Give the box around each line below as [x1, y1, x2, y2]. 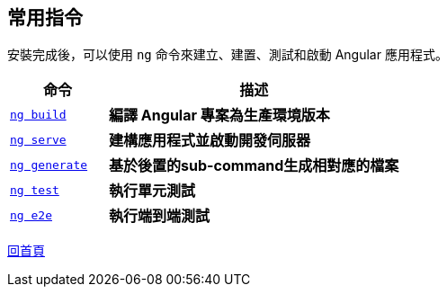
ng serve [10, 132, 67, 147]
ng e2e [10, 208, 52, 222]
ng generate [10, 157, 88, 172]
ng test [10, 183, 59, 197]
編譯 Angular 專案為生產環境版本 [109, 106, 330, 125]
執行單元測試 [109, 182, 196, 200]
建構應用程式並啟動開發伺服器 [109, 131, 311, 150]
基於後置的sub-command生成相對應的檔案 [109, 156, 399, 175]
